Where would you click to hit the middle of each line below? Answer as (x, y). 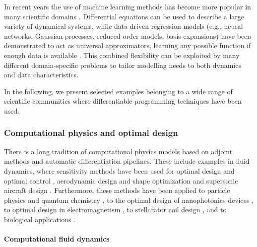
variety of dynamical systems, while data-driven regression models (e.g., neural (124, 26)
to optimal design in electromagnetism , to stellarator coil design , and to (115, 210)
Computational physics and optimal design (91, 133)
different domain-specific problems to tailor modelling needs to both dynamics (123, 65)
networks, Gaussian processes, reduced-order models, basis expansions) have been (128, 35)
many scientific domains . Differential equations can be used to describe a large (124, 16)
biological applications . (40, 219)
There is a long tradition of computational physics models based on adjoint (118, 151)
